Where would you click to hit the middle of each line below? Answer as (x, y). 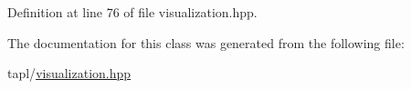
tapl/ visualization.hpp (69, 73)
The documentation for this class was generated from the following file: (206, 42)
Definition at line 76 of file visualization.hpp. (132, 12)
